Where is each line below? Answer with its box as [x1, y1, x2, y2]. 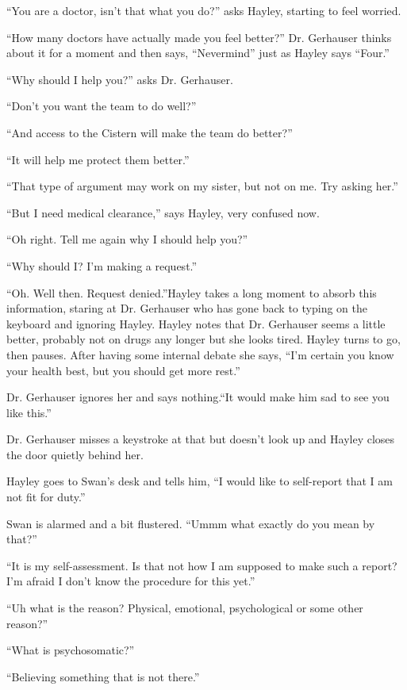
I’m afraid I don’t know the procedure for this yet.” [6, 573, 255, 589]
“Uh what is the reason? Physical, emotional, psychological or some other [6, 600, 363, 616]
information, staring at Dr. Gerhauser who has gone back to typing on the [6, 300, 367, 316]
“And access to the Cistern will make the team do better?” [6, 124, 293, 140]
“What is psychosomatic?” [6, 642, 135, 658]
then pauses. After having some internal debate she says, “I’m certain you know [6, 346, 394, 362]
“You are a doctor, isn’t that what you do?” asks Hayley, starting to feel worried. [6, 2, 401, 18]
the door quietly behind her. [6, 446, 144, 462]
